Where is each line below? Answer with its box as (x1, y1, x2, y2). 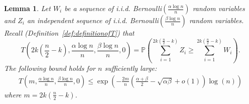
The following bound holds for (4, 63, 95, 73)
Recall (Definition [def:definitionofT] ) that (4, 28, 135, 38)
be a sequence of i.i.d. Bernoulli (64, 3, 162, 13)
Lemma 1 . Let (4, 3, 51, 13)
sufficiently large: (104, 63, 157, 73)
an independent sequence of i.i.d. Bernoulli (27, 15, 159, 25)
